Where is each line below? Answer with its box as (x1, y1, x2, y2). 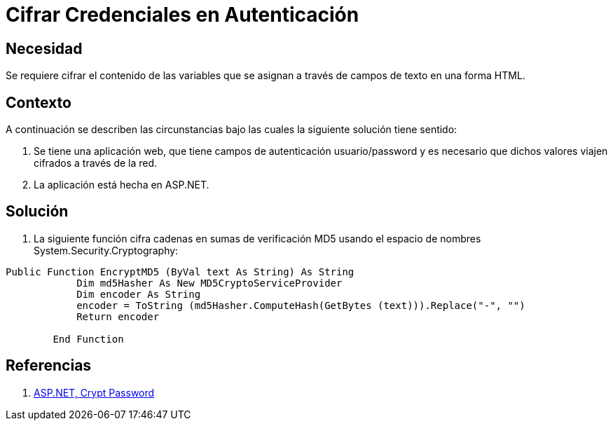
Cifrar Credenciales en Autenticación (6, 3, 359, 27)
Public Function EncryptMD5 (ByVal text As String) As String (6, 266, 354, 277)
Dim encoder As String (76, 288, 201, 300)
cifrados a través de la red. (34, 157, 158, 170)
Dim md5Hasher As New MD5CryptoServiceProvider (76, 277, 343, 289)
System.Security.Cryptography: (34, 244, 179, 256)
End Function (53, 333, 124, 345)
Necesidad (6, 39, 83, 57)
